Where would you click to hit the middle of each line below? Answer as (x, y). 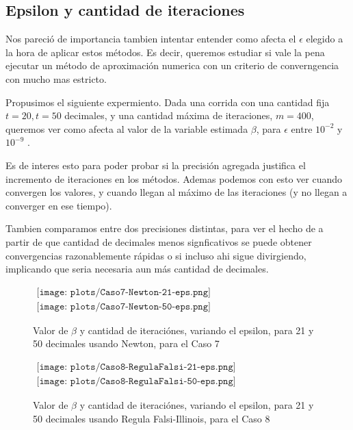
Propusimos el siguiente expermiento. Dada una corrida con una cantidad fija (168, 102)
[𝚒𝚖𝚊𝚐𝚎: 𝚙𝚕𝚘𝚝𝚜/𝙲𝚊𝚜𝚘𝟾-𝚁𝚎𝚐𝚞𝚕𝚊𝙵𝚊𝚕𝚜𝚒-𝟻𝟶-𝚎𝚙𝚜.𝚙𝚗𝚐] (136, 381)
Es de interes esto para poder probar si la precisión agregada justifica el (156, 165)
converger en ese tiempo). (59, 205)
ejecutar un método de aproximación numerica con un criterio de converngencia (172, 65)
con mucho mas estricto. (56, 78)
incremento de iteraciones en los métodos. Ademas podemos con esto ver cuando (174, 178)
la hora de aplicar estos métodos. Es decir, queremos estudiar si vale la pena (165, 52)
